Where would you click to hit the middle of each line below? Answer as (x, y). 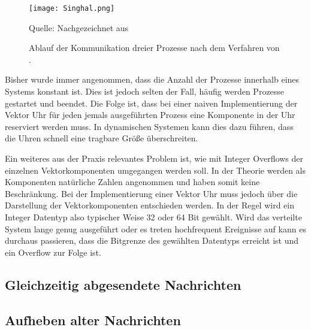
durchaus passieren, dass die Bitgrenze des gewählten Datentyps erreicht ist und (152, 240)
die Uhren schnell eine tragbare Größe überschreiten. (102, 138)
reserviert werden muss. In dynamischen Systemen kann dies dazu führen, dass (149, 126)
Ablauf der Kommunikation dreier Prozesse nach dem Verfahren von (154, 48)
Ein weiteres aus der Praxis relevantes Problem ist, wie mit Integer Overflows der (154, 158)
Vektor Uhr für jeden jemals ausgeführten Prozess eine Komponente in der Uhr (150, 115)
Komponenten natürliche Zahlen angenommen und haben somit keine (132, 182)
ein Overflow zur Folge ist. (53, 252)
